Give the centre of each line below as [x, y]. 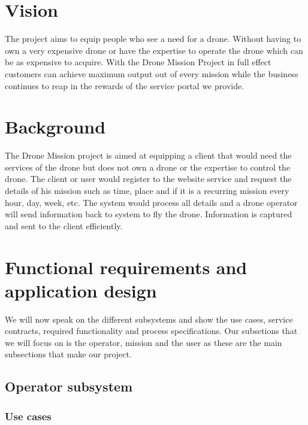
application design [81, 290]
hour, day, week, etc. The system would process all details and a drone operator [151, 202]
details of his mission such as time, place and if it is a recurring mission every [147, 190]
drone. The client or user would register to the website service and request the [148, 179]
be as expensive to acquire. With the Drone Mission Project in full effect [138, 62]
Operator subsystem [69, 386]
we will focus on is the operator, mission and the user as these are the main [144, 342]
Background [55, 127]
